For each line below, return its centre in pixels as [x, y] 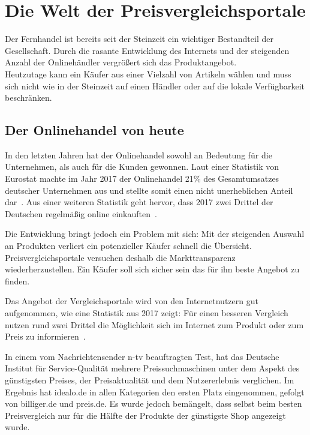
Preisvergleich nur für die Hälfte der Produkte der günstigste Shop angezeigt [145, 415]
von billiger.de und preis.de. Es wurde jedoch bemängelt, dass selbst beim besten [154, 403]
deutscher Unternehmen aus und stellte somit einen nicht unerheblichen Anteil [149, 190]
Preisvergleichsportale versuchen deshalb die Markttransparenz [120, 257]
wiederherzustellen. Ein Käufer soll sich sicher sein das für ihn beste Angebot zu [152, 269]
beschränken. [28, 97]
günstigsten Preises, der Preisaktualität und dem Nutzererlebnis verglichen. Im [150, 379]
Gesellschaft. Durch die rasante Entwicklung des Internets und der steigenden [147, 50]
